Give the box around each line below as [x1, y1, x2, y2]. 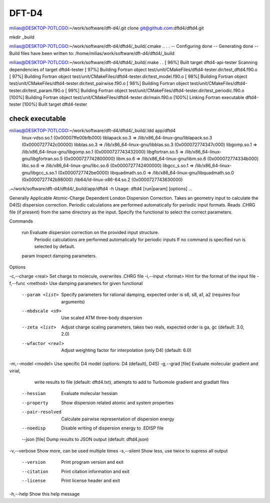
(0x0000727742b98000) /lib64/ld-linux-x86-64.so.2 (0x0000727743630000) [21, 176, 183, 182]
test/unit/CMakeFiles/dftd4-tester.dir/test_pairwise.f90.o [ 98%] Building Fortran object [9, 80, 189, 86]
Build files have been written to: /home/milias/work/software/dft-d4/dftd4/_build [9, 50, 175, 56]
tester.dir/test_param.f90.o [9, 87, 64, 93]
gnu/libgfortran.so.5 [21, 155, 63, 161]
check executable [9, 114, 66, 123]
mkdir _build [9, 34, 34, 40]
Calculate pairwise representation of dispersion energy [61, 415, 174, 422]
